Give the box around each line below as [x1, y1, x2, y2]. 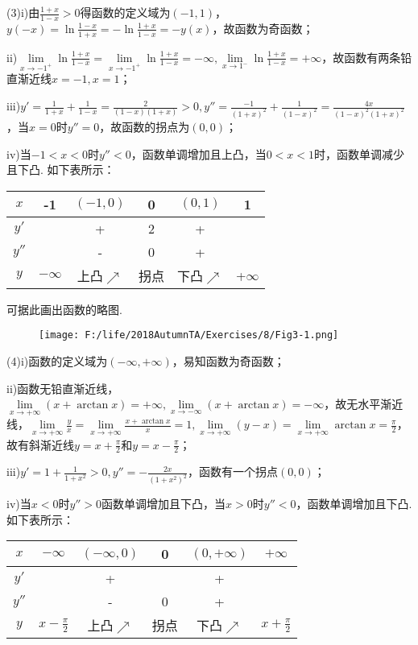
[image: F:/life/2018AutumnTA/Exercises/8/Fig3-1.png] [39, 329, 339, 341]
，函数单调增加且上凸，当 [130, 145, 267, 162]
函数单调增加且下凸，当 [101, 495, 226, 512]
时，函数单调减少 [313, 145, 404, 162]
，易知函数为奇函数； [172, 352, 285, 369]
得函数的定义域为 [80, 4, 171, 20]
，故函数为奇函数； [212, 19, 314, 36]
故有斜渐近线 [6, 436, 74, 453]
